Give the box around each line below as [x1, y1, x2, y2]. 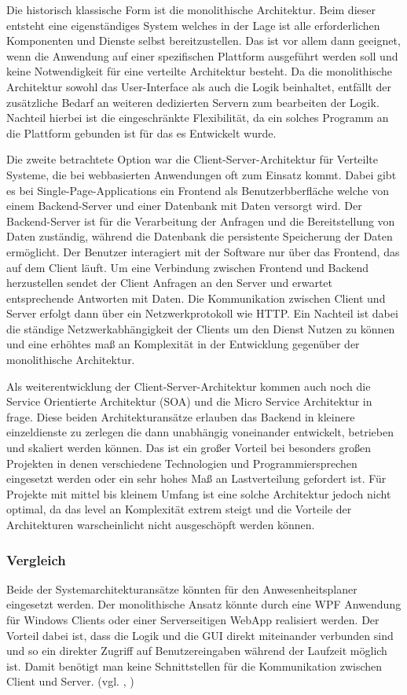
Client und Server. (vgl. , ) [6, 673, 134, 689]
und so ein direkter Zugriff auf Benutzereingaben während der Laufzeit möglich [6, 642, 387, 659]
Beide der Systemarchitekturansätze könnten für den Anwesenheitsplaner [6, 580, 357, 597]
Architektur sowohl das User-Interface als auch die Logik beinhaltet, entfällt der [6, 78, 391, 94]
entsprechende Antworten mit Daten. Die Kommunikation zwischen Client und [6, 289, 386, 306]
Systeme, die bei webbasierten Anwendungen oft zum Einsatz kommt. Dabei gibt [6, 166, 397, 182]
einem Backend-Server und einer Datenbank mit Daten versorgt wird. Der [6, 197, 362, 214]
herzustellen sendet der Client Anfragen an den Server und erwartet [6, 274, 332, 291]
